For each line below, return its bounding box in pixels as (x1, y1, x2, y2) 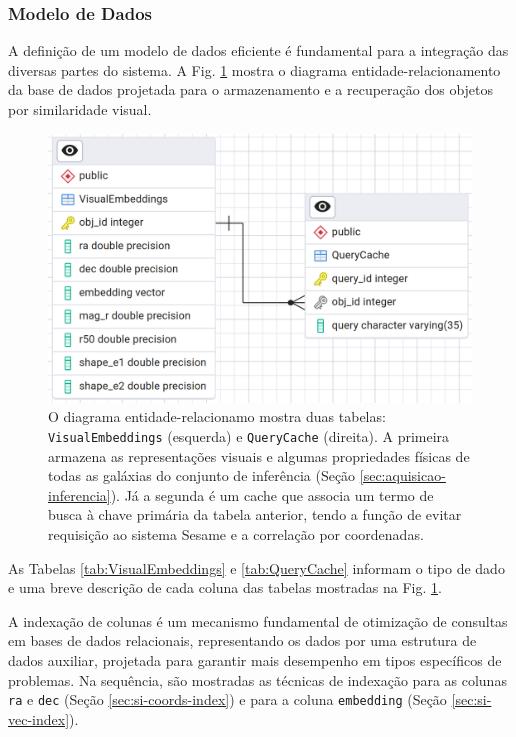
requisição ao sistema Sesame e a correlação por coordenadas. (48, 523, 424, 544)
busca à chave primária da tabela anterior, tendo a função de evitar (48, 504, 462, 525)
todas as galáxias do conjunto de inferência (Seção (48, 465, 356, 486)
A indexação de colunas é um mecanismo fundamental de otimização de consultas (8, 610, 508, 631)
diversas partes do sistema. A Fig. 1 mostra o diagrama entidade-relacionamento (8, 59, 501, 80)
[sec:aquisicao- (359, 465, 446, 486)
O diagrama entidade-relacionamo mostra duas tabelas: (48, 406, 386, 427)
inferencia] (48, 484, 111, 505)
